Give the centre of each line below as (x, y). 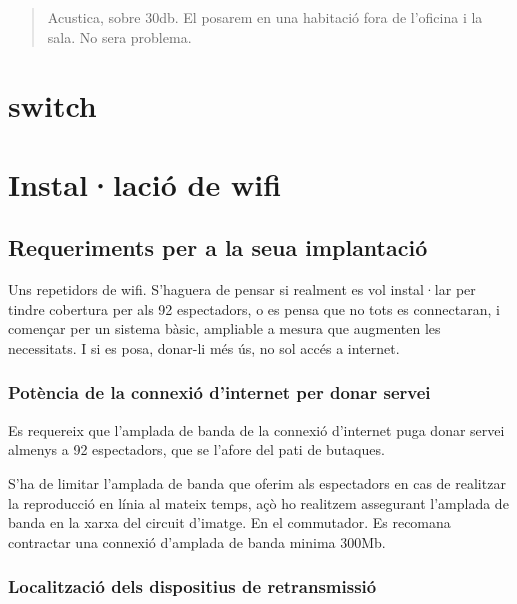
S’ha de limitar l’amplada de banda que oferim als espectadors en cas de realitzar (257, 482)
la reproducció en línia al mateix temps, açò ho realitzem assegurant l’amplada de (258, 502)
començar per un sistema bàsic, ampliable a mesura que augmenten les (224, 328)
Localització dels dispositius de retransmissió (192, 586)
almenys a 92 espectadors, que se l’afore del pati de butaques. (196, 449)
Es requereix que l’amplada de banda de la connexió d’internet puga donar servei (256, 429)
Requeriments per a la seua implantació (218, 247)
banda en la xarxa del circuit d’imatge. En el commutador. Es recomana (229, 522)
